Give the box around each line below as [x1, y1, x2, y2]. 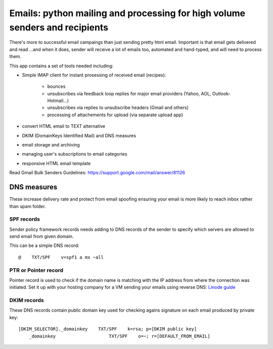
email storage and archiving [22, 142, 80, 148]
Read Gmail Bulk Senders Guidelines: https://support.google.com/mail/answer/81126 [9, 170, 186, 176]
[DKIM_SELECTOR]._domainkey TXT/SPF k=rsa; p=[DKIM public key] [18, 326, 197, 332]
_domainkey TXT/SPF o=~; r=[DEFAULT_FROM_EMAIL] [28, 333, 210, 339]
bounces [47, 83, 66, 89]
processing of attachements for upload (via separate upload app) [47, 112, 184, 118]
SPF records [9, 216, 40, 223]
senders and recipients [9, 22, 109, 33]
